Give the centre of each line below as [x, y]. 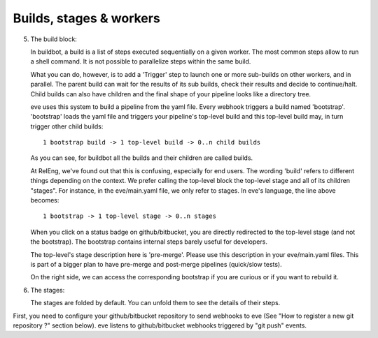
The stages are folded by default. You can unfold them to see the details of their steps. [155, 303]
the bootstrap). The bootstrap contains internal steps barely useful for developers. [149, 242]
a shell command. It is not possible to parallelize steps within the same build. [141, 61]
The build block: [54, 39]
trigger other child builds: [67, 126]
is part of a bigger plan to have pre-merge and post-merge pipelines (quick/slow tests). [156, 264]
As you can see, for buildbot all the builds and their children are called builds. [142, 158]
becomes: [45, 200]
